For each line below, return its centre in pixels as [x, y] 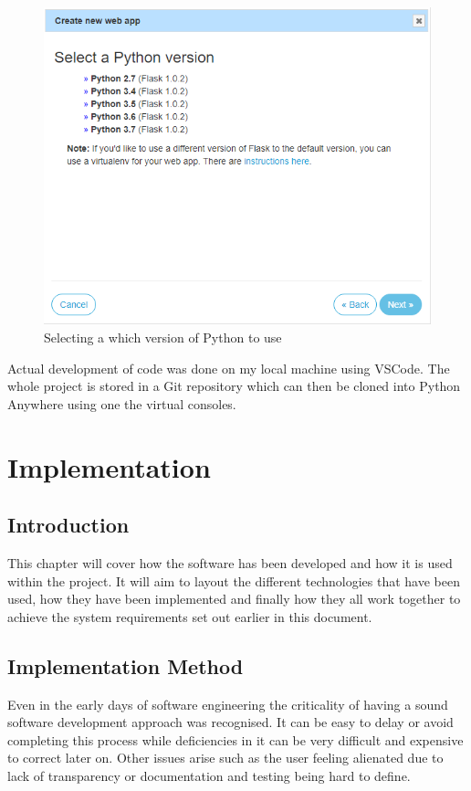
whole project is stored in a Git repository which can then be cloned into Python [234, 386]
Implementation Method [126, 665]
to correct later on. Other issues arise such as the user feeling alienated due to [225, 758]
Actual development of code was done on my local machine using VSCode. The [229, 368]
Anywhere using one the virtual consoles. [122, 403]
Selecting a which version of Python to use [163, 337]
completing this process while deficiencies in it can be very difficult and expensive [235, 739]
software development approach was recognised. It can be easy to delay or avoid [230, 722]
